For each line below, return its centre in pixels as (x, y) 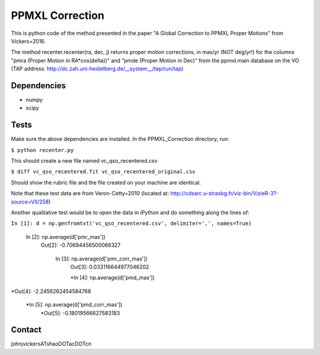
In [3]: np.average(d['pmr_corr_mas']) (102, 259)
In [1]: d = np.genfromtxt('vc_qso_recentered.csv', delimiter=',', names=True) (131, 224)
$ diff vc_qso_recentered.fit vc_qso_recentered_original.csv (103, 172)
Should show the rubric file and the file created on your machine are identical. (106, 182)
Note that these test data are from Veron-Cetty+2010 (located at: (90, 193)
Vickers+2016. (28, 41)
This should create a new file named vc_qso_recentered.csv (84, 161)
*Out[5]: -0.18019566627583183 (80, 313)
